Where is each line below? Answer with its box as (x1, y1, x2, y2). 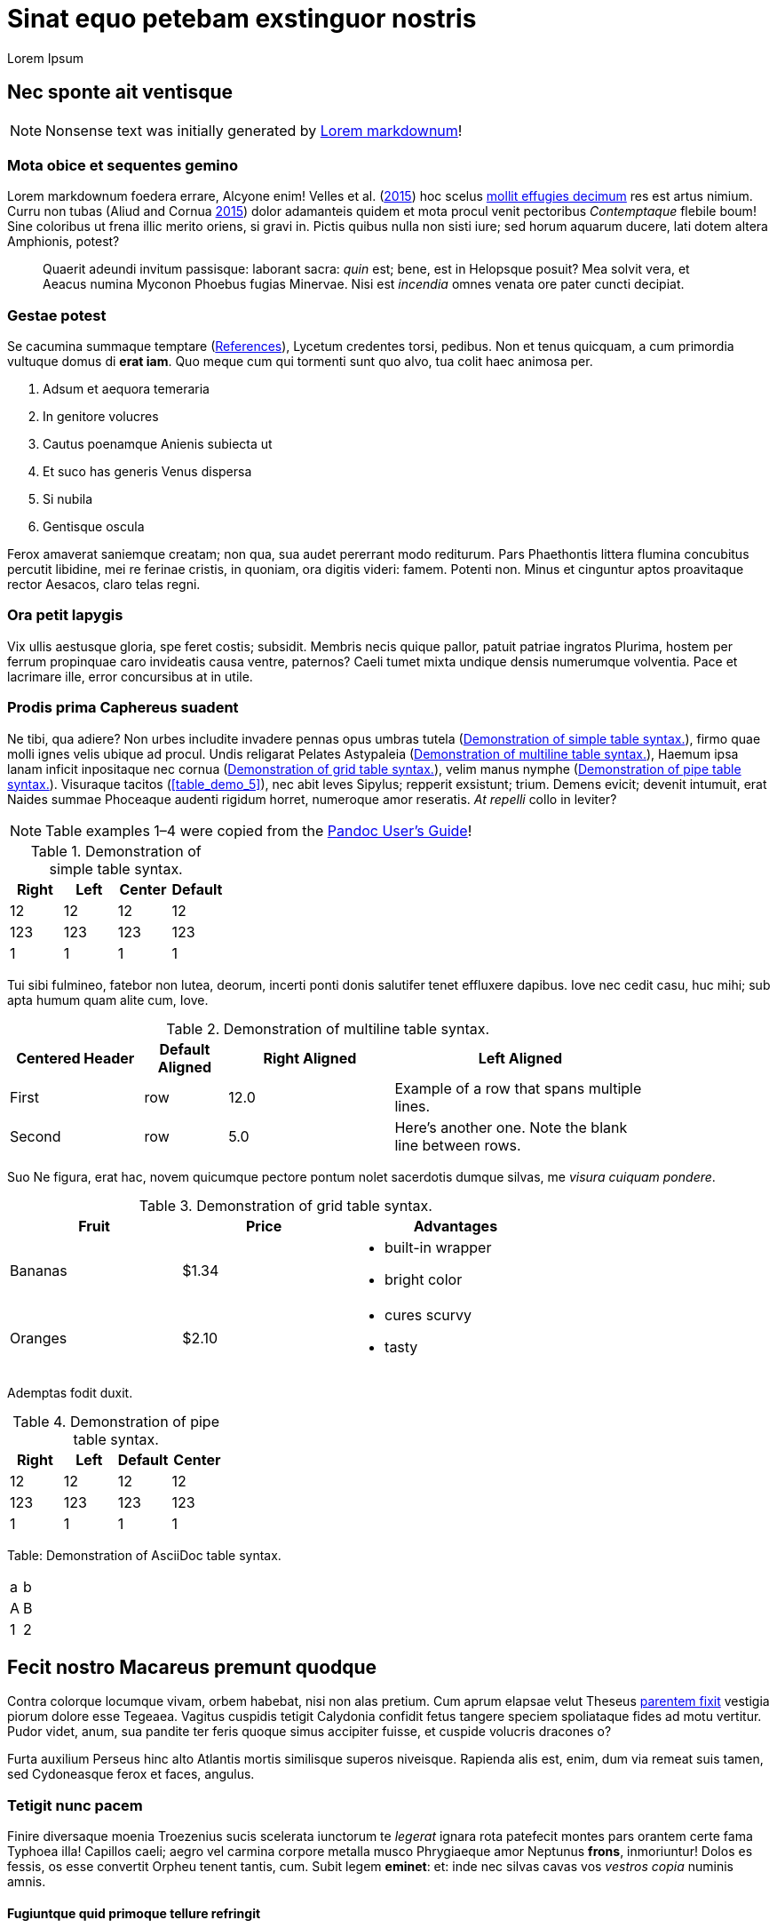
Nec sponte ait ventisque (7, 81, 234, 104)
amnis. (7, 1874, 46, 1890)
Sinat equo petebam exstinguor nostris (7, 4, 477, 34)
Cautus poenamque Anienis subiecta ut (43, 436, 273, 452)
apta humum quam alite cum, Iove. (7, 992, 209, 1008)
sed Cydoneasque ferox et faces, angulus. (7, 1766, 255, 1782)
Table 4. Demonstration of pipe (12, 1412, 219, 1430)
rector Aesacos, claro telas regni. (7, 577, 201, 593)
